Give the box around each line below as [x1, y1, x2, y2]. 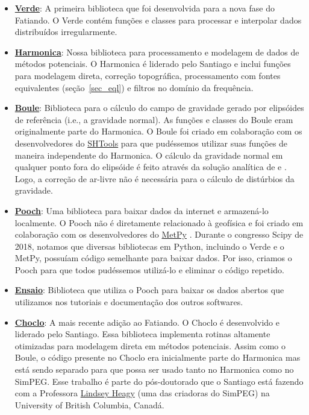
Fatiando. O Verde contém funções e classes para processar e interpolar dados [14, 13, 302, 26]
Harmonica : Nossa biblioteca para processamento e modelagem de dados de [14, 45, 299, 58]
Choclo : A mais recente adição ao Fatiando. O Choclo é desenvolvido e [14, 315, 279, 328]
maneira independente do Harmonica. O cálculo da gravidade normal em [14, 148, 283, 161]
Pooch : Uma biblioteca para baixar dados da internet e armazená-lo [14, 204, 269, 217]
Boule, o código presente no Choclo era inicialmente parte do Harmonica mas [14, 351, 301, 364]
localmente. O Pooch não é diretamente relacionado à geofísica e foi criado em [14, 216, 304, 229]
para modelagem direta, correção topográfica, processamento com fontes [14, 69, 281, 81]
